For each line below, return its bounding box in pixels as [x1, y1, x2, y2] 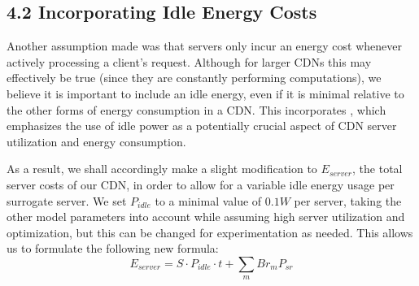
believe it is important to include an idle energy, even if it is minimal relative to [7, 84, 404, 102]
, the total [352, 160, 403, 177]
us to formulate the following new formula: [7, 240, 219, 257]
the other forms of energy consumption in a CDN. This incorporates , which [7, 101, 386, 118]
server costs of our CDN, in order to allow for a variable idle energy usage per [7, 175, 395, 193]
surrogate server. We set [7, 192, 127, 209]
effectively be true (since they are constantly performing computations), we [7, 69, 382, 86]
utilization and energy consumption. [7, 132, 186, 149]
